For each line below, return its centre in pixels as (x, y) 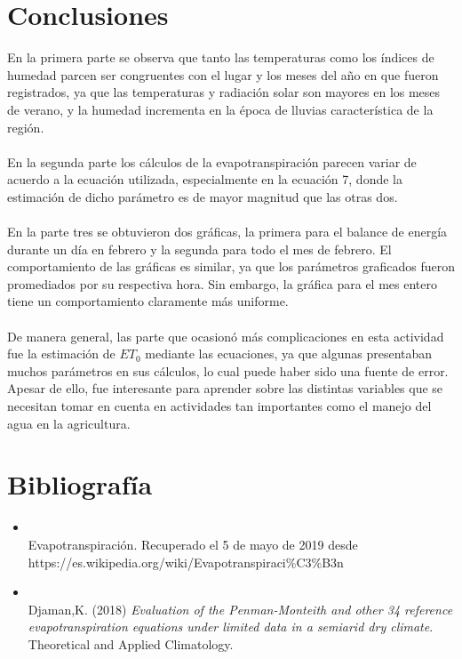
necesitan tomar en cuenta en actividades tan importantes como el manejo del (219, 406)
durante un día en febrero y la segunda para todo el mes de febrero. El (199, 249)
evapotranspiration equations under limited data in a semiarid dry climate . (231, 627)
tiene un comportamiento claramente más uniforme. (148, 301)
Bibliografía (80, 484)
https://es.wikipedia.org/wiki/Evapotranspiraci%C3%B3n (186, 562)
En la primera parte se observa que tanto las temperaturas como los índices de (221, 57)
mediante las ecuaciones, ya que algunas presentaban (289, 354)
